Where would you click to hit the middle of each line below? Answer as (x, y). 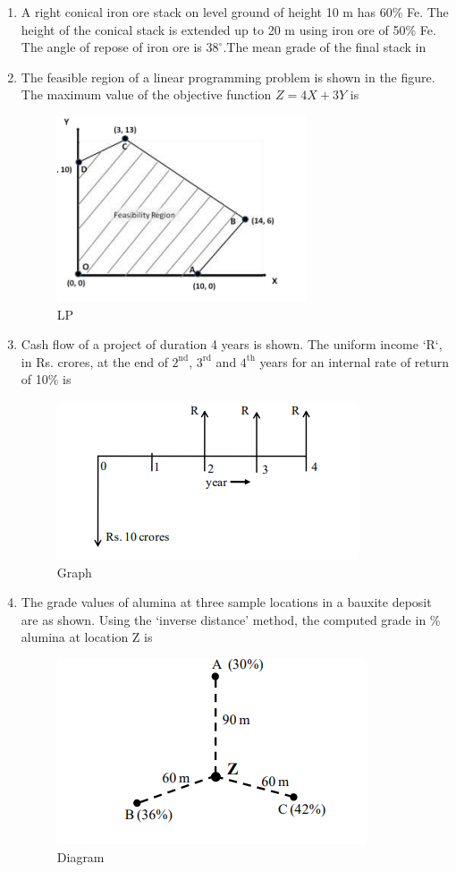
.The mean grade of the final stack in (325, 47)
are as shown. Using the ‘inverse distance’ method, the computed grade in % (231, 619)
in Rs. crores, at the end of (94, 361)
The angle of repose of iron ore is (111, 47)
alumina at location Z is (87, 637)
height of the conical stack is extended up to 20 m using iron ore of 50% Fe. (228, 29)
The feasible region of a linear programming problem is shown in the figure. (228, 77)
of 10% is (46, 379)
